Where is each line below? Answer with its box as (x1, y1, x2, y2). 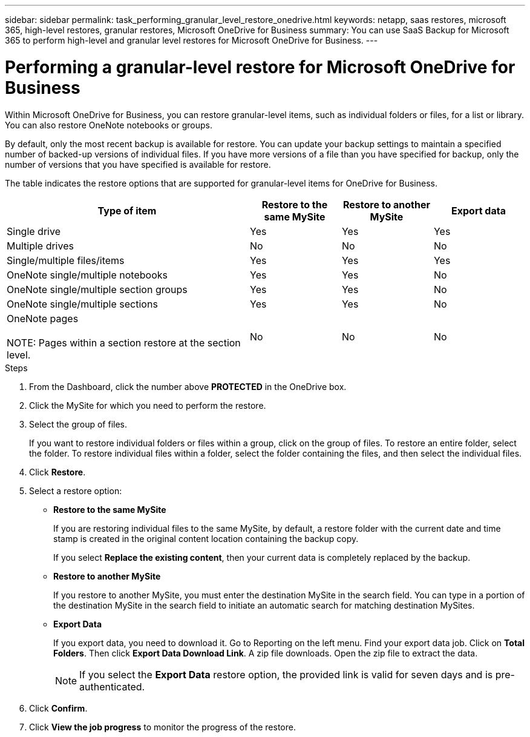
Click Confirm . (29, 702, 88, 713)
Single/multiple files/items (7, 254, 125, 266)
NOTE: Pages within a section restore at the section (7, 336, 241, 349)
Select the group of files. (29, 418, 128, 429)
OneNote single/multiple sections (7, 297, 158, 310)
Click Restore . (29, 466, 86, 477)
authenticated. (79, 680, 145, 693)
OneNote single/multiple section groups (7, 283, 188, 296)
